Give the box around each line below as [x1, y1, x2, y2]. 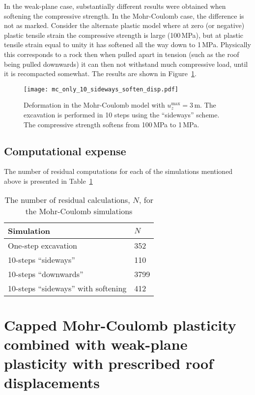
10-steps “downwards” [8, 268, 84, 280]
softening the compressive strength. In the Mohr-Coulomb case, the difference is [4, 10, 244, 21]
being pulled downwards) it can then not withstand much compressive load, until [4, 58, 248, 69]
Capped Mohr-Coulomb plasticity [4, 314, 236, 335]
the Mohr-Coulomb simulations [25, 205, 133, 217]
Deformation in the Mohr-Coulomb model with [24, 100, 165, 110]
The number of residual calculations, [4, 194, 130, 205]
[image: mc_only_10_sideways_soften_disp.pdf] [24, 85, 178, 93]
